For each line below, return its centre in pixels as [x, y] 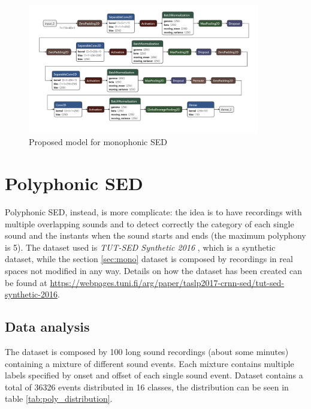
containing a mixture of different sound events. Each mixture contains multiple [150, 363]
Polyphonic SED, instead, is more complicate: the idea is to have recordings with [153, 211]
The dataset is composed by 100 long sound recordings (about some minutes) [147, 351]
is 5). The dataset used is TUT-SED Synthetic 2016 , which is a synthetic [140, 247]
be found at [26, 282]
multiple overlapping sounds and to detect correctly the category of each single [150, 223]
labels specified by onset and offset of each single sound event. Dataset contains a [154, 375]
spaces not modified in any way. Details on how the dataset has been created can [154, 270]
